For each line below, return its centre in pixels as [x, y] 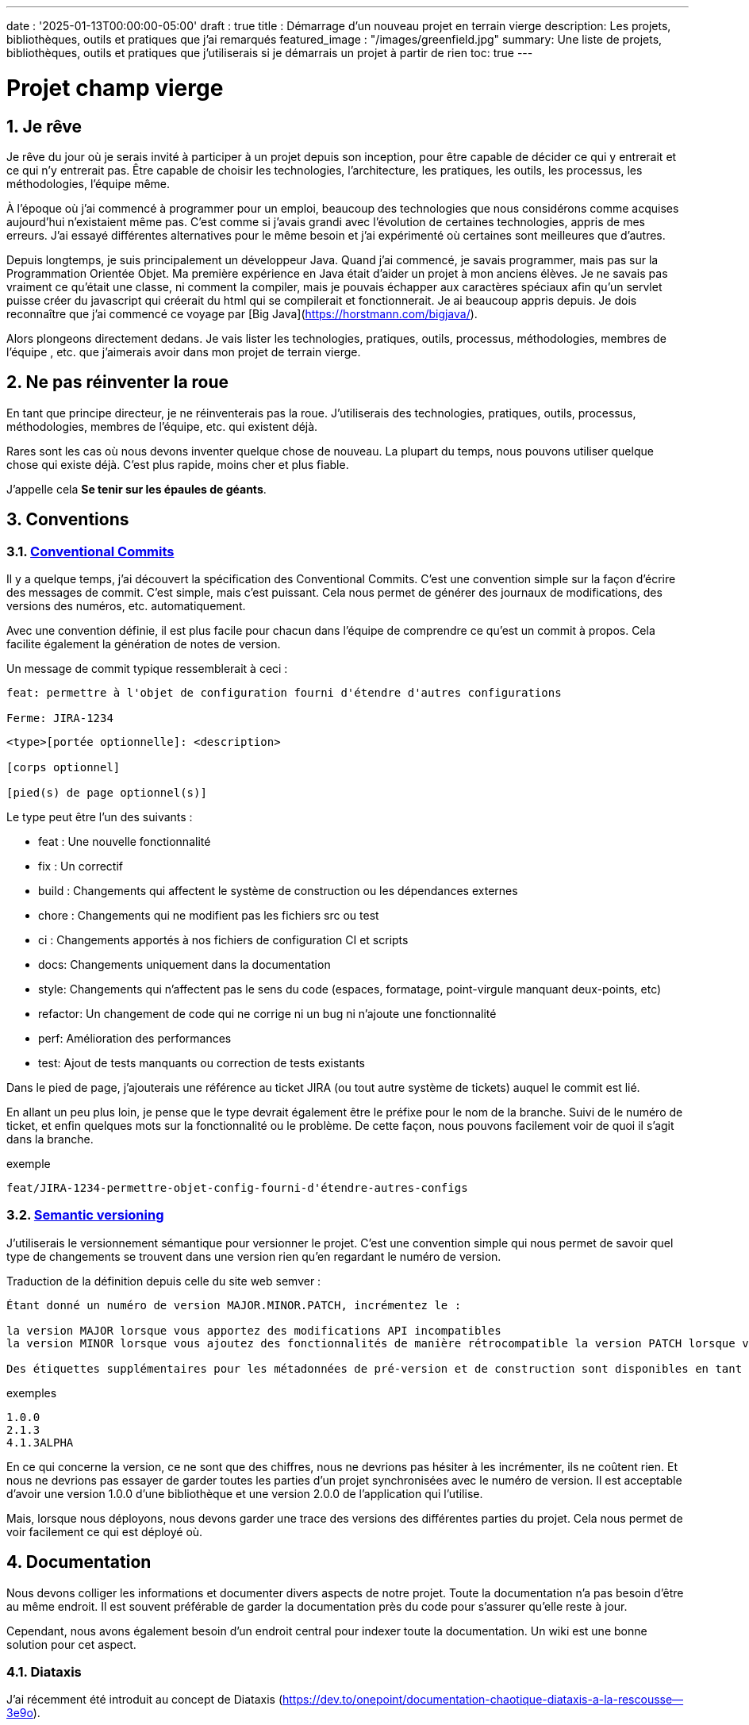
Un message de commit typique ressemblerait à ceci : [147, 668]
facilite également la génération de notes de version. [144, 644]
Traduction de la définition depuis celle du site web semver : [164, 1281]
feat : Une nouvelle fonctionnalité [125, 841]
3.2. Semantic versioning [85, 1215]
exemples [32, 1393]
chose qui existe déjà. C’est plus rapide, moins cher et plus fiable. [178, 464]
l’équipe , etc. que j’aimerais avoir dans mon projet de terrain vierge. [184, 352]
